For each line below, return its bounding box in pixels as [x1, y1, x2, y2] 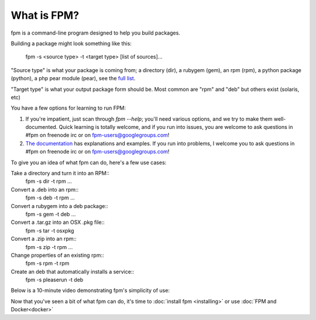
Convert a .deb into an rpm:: [11, 186, 79, 193]
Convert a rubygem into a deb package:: [11, 202, 108, 209]
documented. [25, 124, 58, 131]
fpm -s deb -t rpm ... [25, 194, 75, 202]
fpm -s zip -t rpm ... [25, 243, 73, 250]
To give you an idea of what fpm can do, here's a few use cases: [11, 159, 167, 166]
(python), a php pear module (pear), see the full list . [11, 75, 136, 82]
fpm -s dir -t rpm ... [25, 178, 73, 185]
